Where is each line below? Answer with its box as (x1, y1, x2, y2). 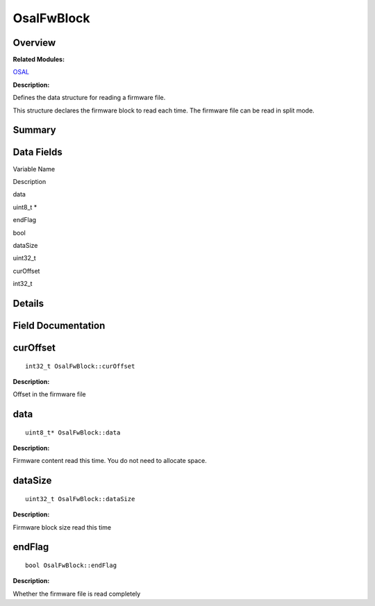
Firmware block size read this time (12, 523, 111, 531)
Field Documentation (12, 319, 106, 331)
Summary (12, 124, 56, 136)
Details (12, 297, 44, 309)
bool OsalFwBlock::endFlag (25, 562, 117, 569)
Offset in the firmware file (12, 390, 86, 398)
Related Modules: (12, 56, 65, 64)
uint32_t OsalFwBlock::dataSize (25, 495, 135, 503)
